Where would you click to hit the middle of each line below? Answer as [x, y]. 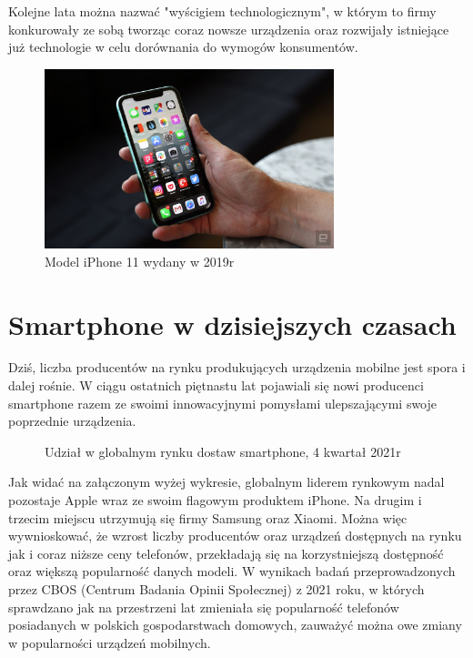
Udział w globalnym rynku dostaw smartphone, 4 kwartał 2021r [223, 451]
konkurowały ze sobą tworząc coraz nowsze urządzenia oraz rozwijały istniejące [229, 29]
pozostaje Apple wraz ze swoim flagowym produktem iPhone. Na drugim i [215, 500]
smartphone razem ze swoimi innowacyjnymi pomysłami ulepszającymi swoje [223, 403]
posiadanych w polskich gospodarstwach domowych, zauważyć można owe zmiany [235, 625]
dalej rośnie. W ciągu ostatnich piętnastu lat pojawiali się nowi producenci [216, 385]
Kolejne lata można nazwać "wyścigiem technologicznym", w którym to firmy [222, 11]
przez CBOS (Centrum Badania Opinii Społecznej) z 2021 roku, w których [216, 589]
